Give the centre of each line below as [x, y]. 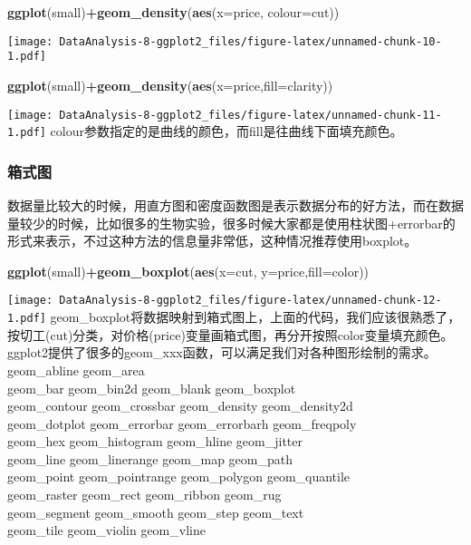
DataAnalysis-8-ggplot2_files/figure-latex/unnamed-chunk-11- [250, 115]
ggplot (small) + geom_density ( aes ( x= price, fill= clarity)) [170, 85]
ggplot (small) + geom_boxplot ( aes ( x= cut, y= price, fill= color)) [188, 271]
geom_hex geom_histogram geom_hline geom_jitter [155, 441]
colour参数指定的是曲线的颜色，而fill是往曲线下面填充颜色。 [226, 131]
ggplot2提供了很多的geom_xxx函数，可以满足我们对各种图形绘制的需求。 [222, 352]
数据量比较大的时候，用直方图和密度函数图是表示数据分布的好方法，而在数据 [235, 205]
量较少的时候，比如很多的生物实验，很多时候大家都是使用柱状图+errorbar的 [231, 223]
